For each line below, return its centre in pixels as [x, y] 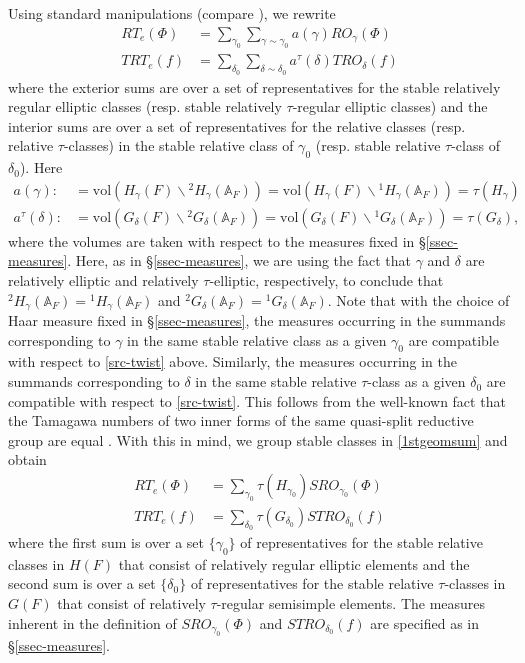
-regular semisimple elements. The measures [351, 603]
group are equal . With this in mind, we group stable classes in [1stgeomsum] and [258, 439]
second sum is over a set [82, 583]
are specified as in [425, 622]
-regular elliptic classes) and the [390, 106]
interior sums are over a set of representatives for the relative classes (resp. [237, 125]
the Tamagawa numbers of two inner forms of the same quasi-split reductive [241, 420]
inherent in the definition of [92, 622]
